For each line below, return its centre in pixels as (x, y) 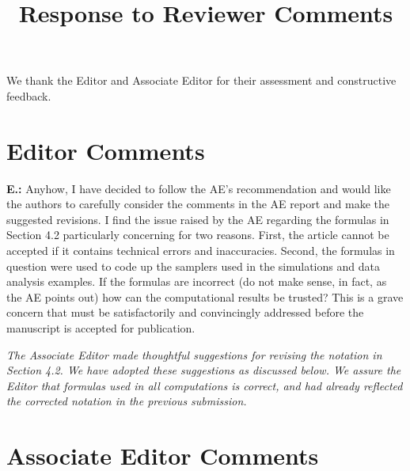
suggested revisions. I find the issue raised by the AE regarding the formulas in (198, 219)
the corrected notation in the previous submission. (127, 401)
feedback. (29, 95)
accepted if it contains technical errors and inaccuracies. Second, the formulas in (201, 251)
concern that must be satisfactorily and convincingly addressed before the (185, 312)
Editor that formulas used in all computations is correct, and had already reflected (205, 385)
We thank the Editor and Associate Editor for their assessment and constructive (201, 80)
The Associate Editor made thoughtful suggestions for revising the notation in (194, 354)
